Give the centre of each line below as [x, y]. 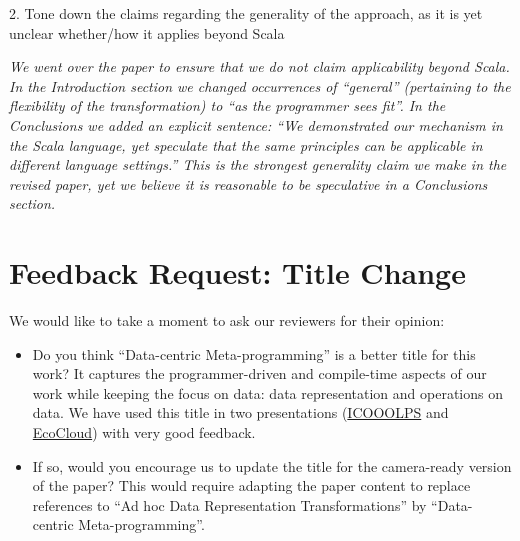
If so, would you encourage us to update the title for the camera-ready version [272, 465]
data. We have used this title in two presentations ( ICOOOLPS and [240, 412]
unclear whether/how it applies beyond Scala [147, 32]
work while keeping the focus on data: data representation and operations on [267, 392]
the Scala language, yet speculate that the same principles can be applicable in [246, 144]
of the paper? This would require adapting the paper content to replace [251, 485]
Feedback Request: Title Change [237, 272]
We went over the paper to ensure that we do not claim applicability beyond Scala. [259, 66]
